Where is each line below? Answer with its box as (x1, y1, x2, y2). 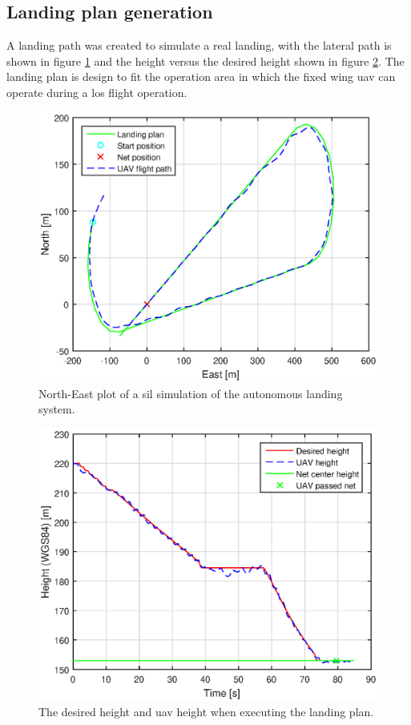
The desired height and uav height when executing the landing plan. (38, 703, 374, 720)
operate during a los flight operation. (6, 83, 187, 100)
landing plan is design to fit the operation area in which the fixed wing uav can (6, 68, 396, 85)
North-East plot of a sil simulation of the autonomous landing (38, 385, 343, 401)
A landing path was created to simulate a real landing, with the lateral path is (6, 37, 392, 54)
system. (38, 401, 75, 417)
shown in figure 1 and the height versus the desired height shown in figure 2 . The (6, 52, 405, 69)
